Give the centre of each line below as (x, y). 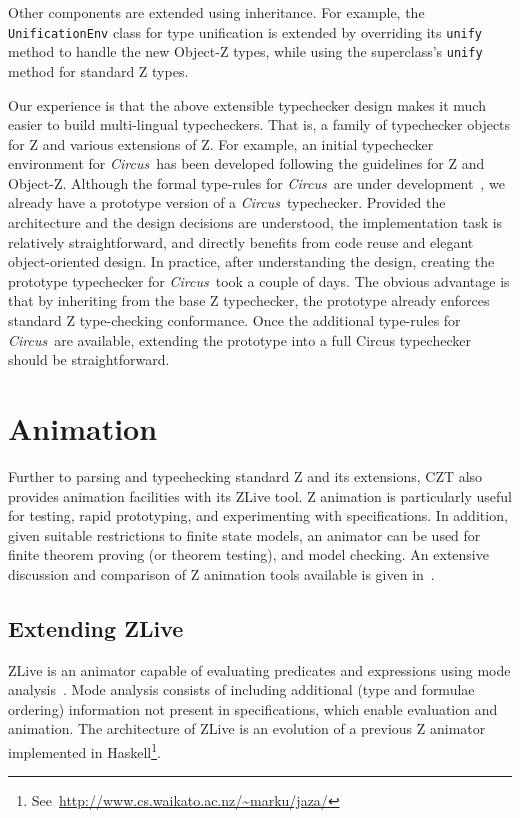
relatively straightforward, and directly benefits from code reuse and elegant (241, 241)
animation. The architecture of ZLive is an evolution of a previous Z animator (247, 728)
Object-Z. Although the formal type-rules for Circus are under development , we (256, 182)
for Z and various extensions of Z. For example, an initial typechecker (221, 143)
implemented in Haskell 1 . (84, 750)
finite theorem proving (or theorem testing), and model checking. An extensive (248, 554)
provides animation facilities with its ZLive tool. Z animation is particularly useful (260, 495)
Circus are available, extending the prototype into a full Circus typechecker (239, 339)
